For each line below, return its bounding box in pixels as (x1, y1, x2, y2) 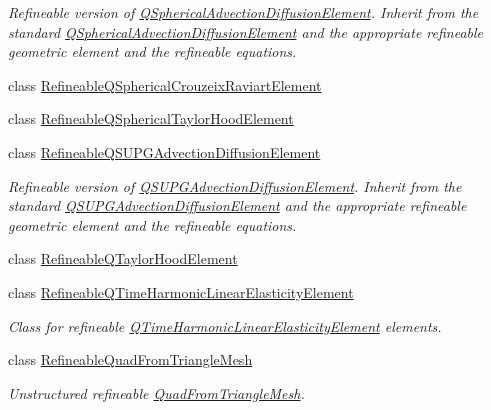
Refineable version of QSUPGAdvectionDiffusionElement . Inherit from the (8, 175, 462, 196)
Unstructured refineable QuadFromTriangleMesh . (8, 382, 305, 403)
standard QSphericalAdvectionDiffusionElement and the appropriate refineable (8, 21, 484, 42)
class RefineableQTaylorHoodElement (8, 248, 238, 269)
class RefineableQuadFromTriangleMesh (8, 349, 253, 370)
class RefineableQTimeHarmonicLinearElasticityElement (8, 281, 354, 302)
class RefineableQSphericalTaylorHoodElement (8, 108, 294, 129)
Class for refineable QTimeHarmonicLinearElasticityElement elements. (8, 315, 442, 336)
